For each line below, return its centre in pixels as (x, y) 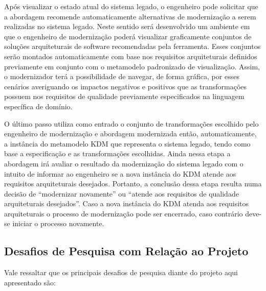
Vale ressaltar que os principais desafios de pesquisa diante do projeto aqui (121, 272)
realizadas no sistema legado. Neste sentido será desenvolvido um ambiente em (127, 26)
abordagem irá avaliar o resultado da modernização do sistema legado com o (124, 163)
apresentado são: (30, 282)
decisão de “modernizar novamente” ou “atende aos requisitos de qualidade (121, 193)
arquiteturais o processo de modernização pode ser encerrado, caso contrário (124, 213)
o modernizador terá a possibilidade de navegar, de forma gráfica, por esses (122, 76)
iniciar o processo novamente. (58, 223)
